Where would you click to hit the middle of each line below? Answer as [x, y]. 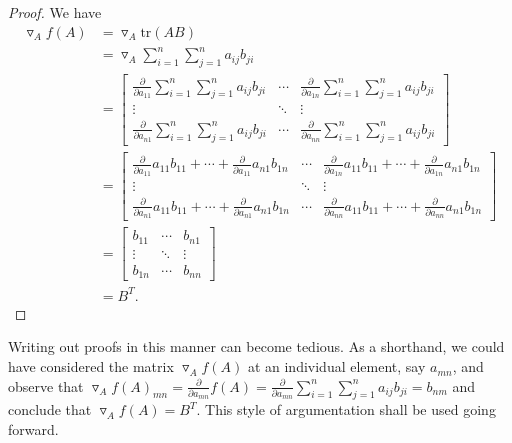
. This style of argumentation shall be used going [346, 409]
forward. [33, 429]
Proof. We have [55, 12]
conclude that [50, 409]
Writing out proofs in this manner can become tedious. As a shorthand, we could [256, 346]
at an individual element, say [336, 366]
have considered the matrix [91, 366]
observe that [46, 385]
